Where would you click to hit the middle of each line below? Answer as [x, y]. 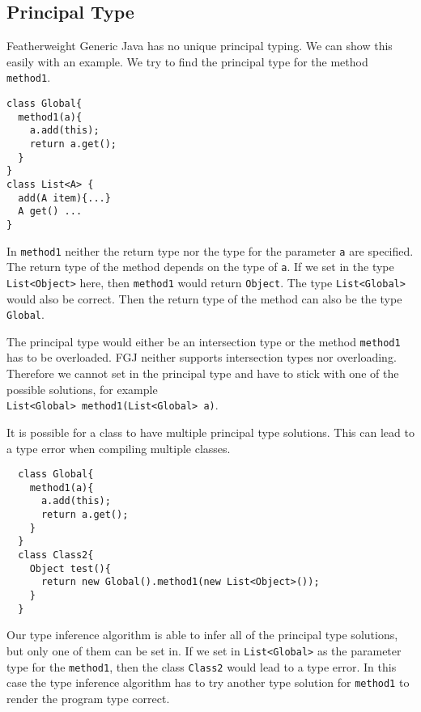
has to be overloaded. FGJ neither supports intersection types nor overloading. [202, 357]
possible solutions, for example [82, 389]
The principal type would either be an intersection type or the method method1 [204, 341]
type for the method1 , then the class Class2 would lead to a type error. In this [202, 666]
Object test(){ [70, 568]
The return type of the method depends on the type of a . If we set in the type [200, 267]
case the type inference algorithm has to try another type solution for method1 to [208, 682]
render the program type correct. [88, 698]
